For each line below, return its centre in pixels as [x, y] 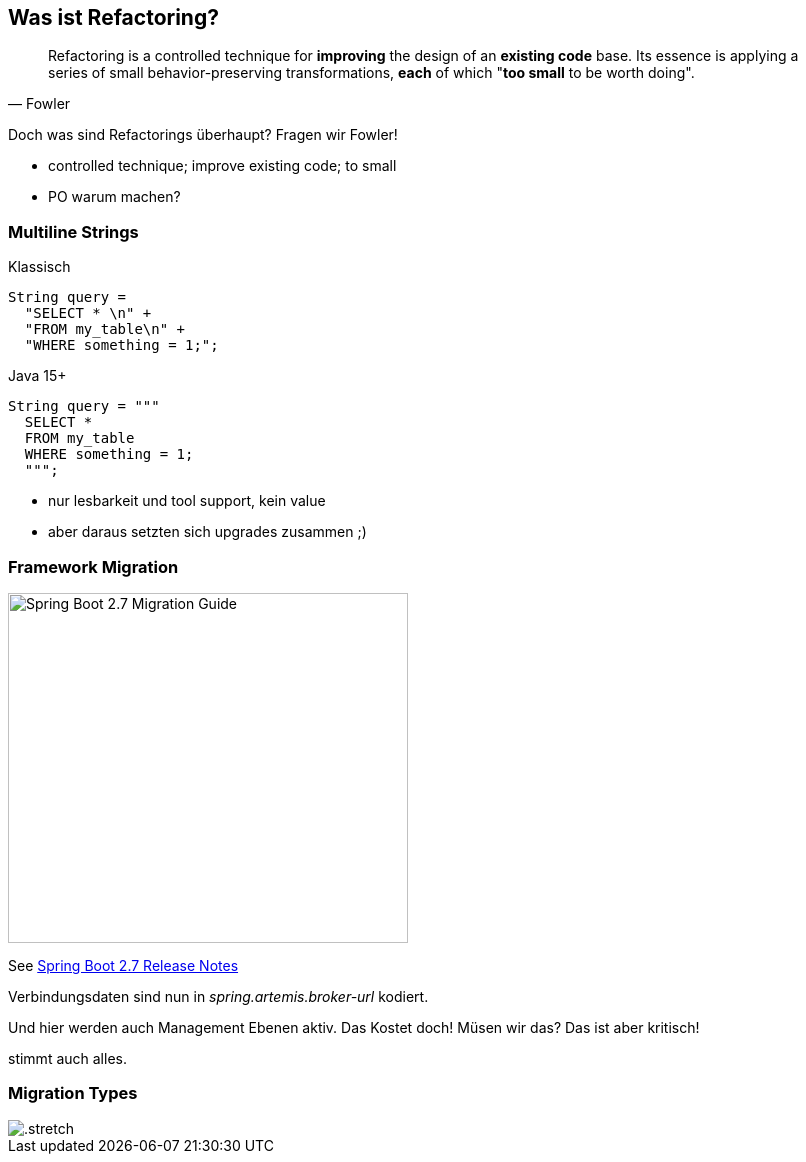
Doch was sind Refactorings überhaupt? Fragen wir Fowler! [203, 135]
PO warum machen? [114, 197]
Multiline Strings [73, 231]
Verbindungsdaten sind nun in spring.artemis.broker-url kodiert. [218, 996]
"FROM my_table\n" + [105, 329]
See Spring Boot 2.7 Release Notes [123, 965]
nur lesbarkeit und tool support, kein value [187, 501]
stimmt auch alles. [67, 1058]
